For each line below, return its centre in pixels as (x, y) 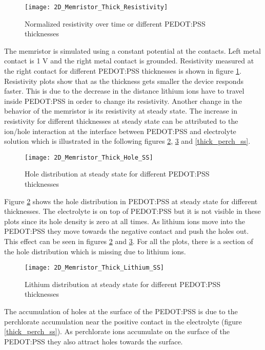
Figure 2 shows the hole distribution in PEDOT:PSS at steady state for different (131, 201)
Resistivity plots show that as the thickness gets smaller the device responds (124, 81)
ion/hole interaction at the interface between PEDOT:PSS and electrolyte (120, 131)
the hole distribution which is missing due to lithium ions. (95, 251)
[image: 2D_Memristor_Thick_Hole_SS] (89, 157)
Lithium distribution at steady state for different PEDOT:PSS (123, 284)
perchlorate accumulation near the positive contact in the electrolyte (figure (123, 321)
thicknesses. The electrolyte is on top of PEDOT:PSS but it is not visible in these (132, 211)
